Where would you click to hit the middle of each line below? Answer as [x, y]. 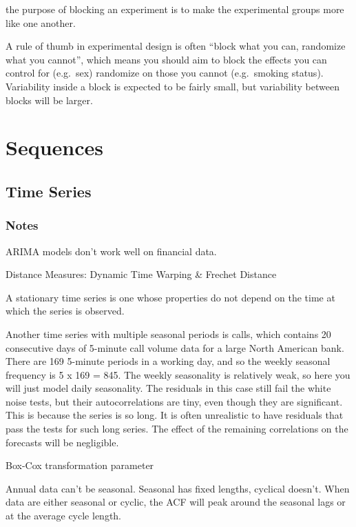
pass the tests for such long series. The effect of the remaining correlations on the [177, 429]
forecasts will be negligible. [62, 442]
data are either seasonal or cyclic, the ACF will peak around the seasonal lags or [176, 502]
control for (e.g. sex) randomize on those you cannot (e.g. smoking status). [165, 73]
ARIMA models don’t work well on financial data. [111, 251]
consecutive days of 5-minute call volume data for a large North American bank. [175, 347]
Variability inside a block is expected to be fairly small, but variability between [172, 86]
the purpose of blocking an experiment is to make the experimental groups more [175, 9]
